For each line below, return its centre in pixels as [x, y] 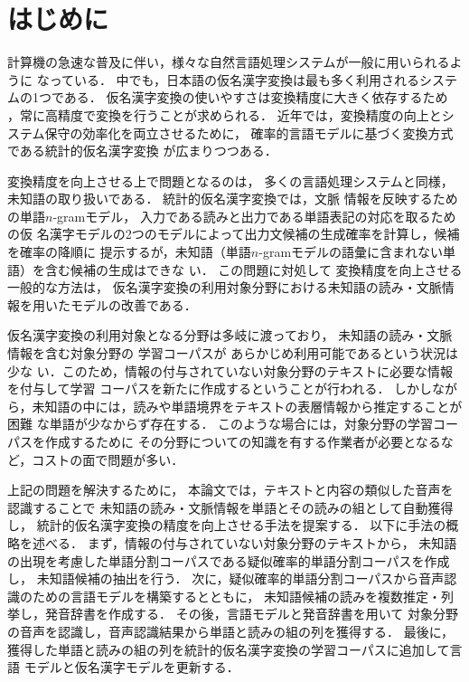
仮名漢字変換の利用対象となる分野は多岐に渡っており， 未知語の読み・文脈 [230, 335]
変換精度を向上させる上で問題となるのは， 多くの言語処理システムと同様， [230, 180]
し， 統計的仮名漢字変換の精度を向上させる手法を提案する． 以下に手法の [227, 525]
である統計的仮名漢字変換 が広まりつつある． [142, 151]
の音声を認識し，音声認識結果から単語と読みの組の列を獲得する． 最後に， [230, 631]
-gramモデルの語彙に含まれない [351, 252]
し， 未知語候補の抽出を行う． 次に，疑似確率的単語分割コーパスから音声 [226, 578]
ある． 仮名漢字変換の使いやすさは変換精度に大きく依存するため [256, 97]
